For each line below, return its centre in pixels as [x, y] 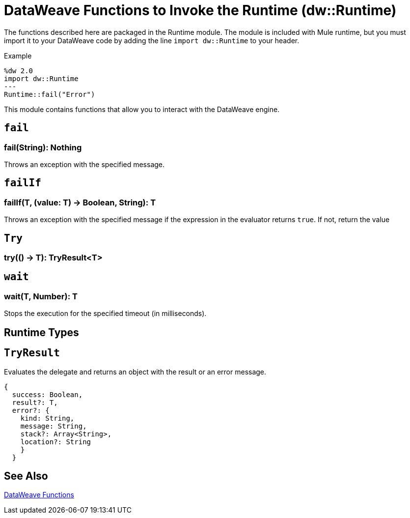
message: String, [54, 426]
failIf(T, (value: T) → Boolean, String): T [80, 202]
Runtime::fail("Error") [50, 94]
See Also [26, 476]
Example [18, 56]
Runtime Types [41, 332]
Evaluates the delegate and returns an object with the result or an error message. [135, 372]
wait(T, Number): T [41, 296]
